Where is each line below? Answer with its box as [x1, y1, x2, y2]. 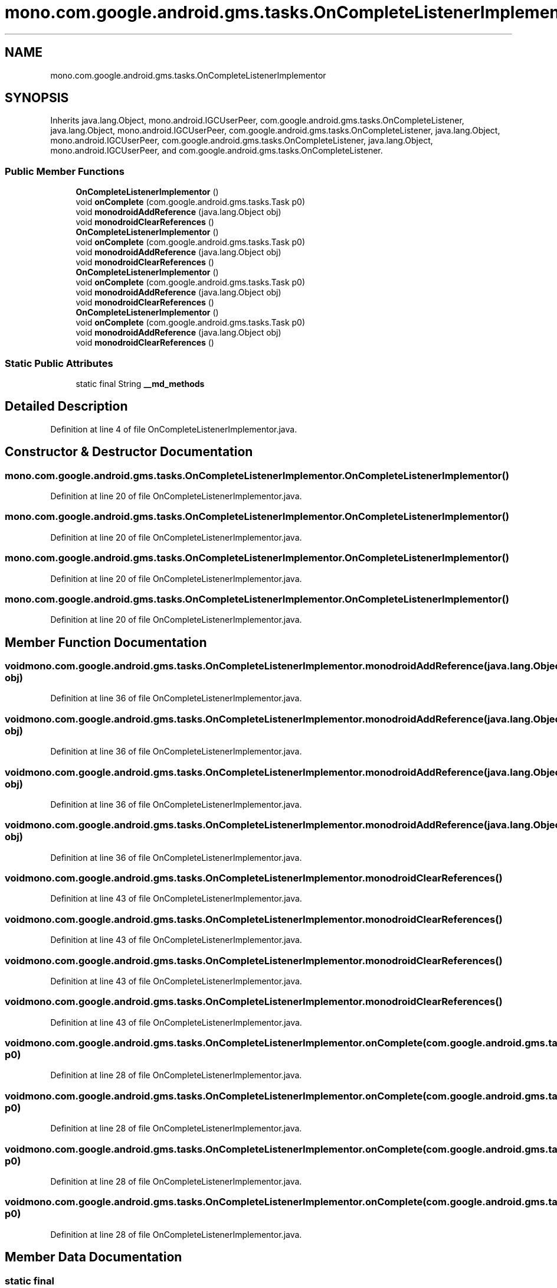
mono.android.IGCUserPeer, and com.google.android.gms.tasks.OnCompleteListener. [50, 145, 383, 156]
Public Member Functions [5, 165, 124, 177]
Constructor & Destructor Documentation [5, 444, 253, 460]
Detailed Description [5, 399, 128, 414]
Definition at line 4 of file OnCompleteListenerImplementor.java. [50, 424, 297, 434]
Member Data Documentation [5, 1250, 182, 1265]
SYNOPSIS [5, 90, 69, 106]
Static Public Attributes [5, 357, 113, 369]
